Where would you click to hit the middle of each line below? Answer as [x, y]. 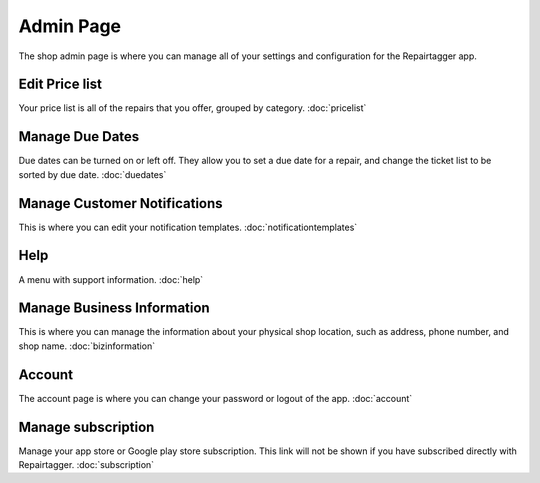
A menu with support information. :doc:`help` [111, 279]
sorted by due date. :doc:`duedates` [92, 174]
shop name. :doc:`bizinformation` [86, 346]
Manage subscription [86, 426]
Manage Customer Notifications [121, 203]
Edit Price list [60, 84]
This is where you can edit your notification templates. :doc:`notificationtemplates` [188, 227]
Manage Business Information [114, 308]
